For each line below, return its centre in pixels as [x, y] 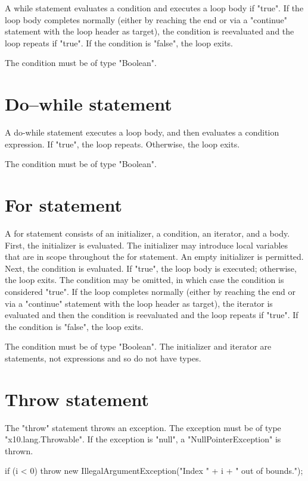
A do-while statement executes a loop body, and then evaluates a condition [142, 132]
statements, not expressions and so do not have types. [103, 358]
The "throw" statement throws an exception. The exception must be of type [143, 427]
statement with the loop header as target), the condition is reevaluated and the [150, 31]
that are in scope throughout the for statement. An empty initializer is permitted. [154, 257]
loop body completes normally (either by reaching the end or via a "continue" [146, 19]
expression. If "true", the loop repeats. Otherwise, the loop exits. [122, 144]
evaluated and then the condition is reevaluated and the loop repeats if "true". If [152, 315]
